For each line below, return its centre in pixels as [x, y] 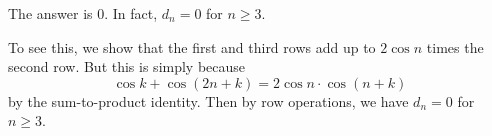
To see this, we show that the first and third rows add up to [192, 46]
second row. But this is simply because [127, 66]
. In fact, [131, 13]
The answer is [50, 13]
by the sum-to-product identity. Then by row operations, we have [208, 100]
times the [455, 46]
